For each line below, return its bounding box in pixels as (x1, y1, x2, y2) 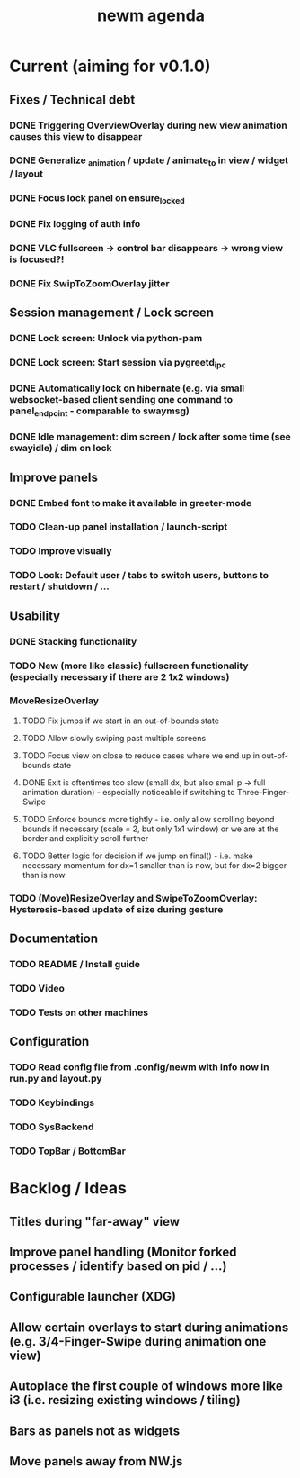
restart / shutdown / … (9, 580, 110, 593)
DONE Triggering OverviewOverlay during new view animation (9, 119, 287, 131)
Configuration (9, 1034, 90, 1049)
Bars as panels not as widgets (9, 1423, 181, 1438)
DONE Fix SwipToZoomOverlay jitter (9, 277, 170, 289)
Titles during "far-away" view (9, 1213, 181, 1229)
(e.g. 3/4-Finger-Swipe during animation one (9, 1334, 267, 1349)
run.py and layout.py (9, 1073, 102, 1085)
